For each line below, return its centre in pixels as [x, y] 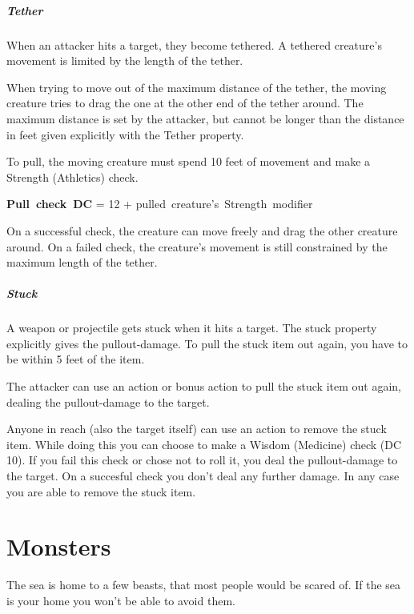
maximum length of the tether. [82, 262]
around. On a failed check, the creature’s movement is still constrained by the [197, 246]
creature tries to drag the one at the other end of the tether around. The [185, 103]
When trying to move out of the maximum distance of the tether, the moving [197, 87]
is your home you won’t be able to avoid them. [121, 600]
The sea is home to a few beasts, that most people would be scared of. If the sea [204, 585]
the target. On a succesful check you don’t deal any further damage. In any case [203, 476]
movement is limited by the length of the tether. [125, 60]
